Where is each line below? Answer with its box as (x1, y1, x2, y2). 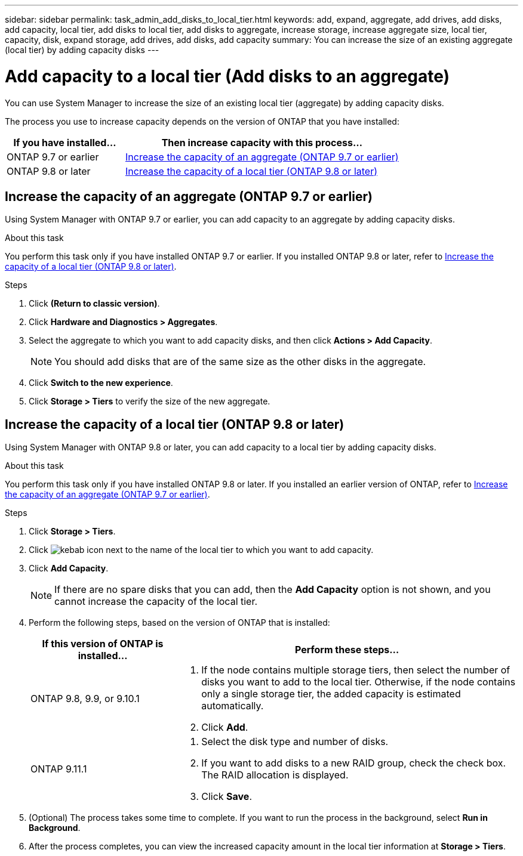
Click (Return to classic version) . (29, 298, 160, 309)
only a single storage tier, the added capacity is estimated (201, 688, 461, 700)
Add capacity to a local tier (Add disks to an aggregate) (5, 66, 450, 86)
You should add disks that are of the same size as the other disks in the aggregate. (54, 356, 426, 368)
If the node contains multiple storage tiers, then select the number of (201, 664, 510, 676)
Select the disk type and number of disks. (201, 736, 389, 748)
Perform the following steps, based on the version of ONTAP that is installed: (29, 617, 330, 628)
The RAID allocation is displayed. (201, 769, 349, 781)
